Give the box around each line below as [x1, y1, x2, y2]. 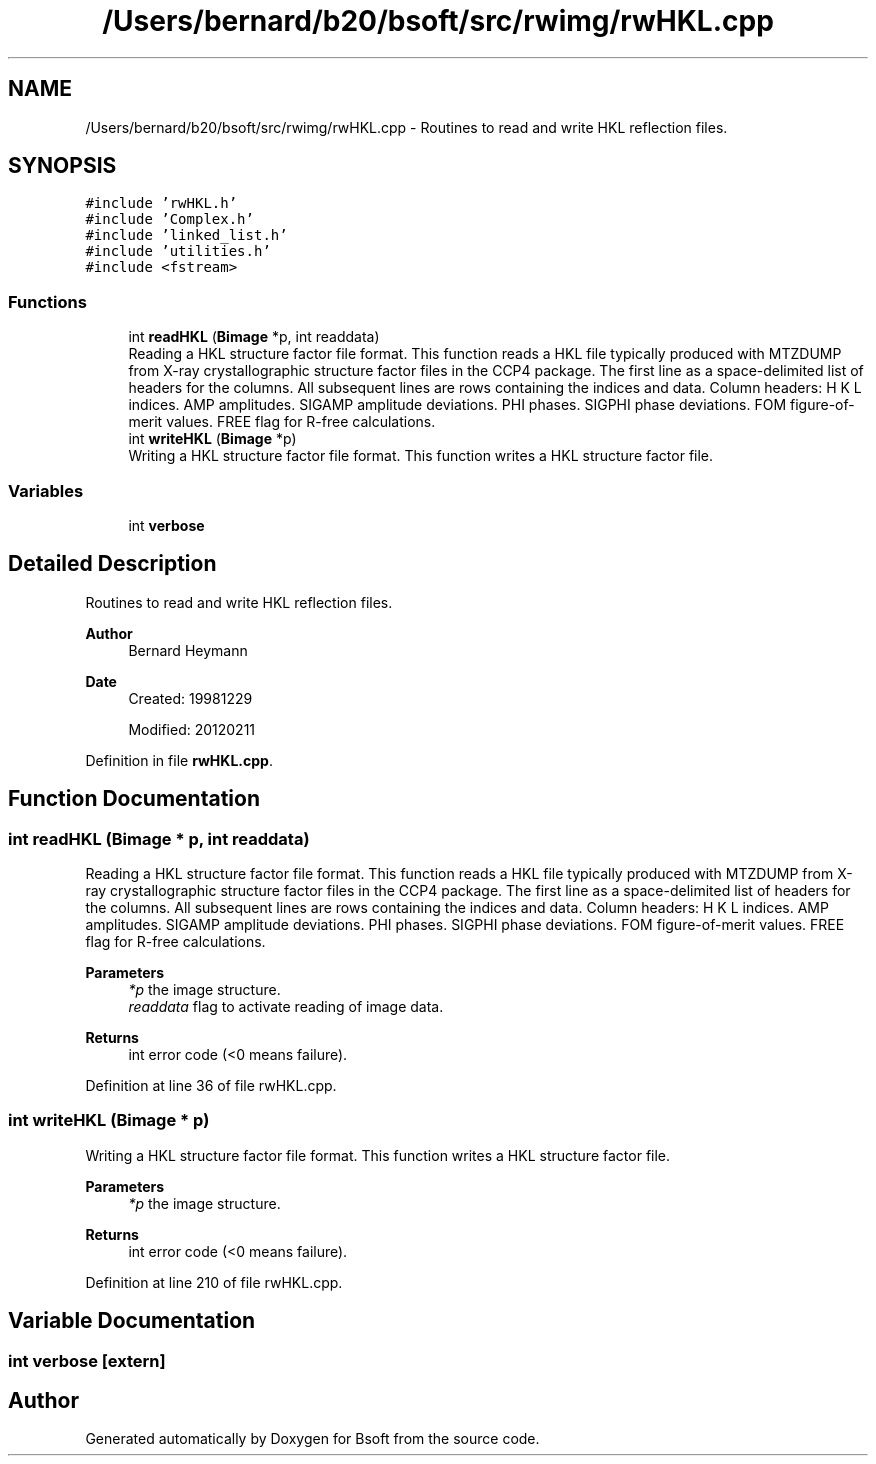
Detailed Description [8, 551, 217, 577]
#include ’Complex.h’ [85, 211, 254, 228]
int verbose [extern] [8, 1350, 166, 1371]
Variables [8, 480, 84, 501]
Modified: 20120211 [128, 720, 256, 738]
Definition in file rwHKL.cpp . [85, 751, 273, 769]
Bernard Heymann [128, 641, 248, 659]
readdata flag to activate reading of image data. [128, 998, 444, 1015]
